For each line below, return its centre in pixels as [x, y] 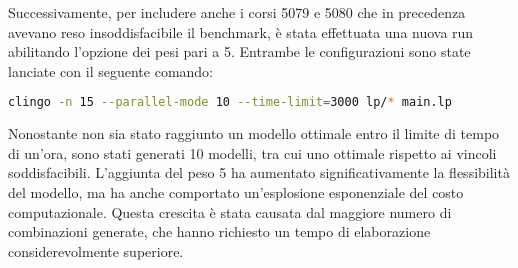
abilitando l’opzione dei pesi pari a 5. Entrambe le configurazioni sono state [239, 51]
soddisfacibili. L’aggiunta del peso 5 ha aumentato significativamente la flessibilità [259, 172]
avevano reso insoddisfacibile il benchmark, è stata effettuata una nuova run [241, 31]
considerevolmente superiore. [96, 250]
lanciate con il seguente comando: [111, 70]
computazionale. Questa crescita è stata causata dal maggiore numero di [230, 211]
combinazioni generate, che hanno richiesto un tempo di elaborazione [219, 231]
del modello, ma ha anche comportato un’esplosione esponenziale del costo [236, 192]
